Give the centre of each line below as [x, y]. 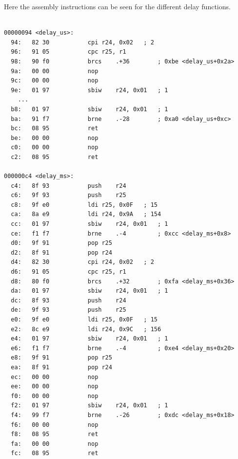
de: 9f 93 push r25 [69, 310]
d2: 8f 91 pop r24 [61, 252]
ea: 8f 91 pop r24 [61, 367]
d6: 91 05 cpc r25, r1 [69, 272]
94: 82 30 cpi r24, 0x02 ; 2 [82, 42]
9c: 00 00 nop [55, 81]
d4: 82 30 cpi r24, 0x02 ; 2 [82, 262]
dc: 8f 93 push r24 [69, 300]
